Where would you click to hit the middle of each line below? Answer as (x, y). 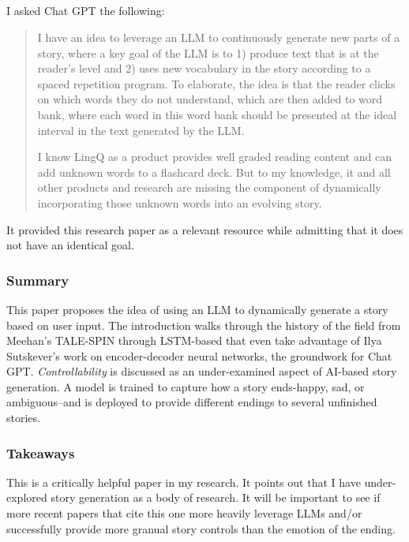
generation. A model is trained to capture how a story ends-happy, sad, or (186, 386)
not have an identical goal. (70, 245)
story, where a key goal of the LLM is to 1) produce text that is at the (208, 52)
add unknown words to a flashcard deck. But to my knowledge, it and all (214, 172)
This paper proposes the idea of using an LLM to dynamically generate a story (197, 309)
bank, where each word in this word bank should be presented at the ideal (217, 114)
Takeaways (41, 452)
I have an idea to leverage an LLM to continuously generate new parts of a (219, 37)
